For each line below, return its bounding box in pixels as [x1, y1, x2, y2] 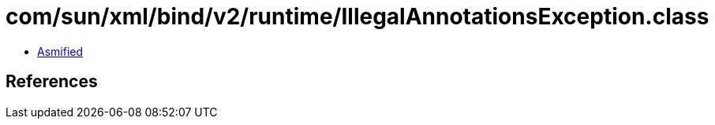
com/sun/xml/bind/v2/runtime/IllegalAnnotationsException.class [6, 3, 709, 30]
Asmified [37, 44, 84, 58]
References [6, 72, 98, 92]
